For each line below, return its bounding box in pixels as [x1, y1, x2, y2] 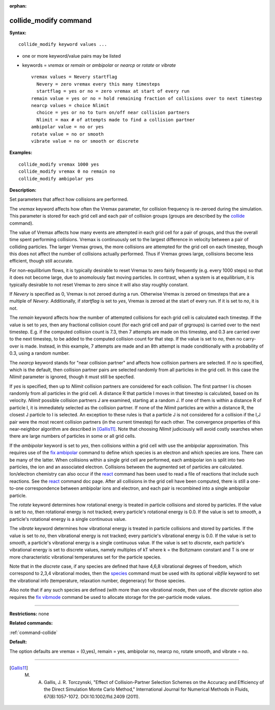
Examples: [9, 149, 33, 155]
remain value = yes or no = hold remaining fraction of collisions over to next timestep [31, 95, 262, 101]
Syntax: [9, 30, 26, 36]
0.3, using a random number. [9, 350, 70, 356]
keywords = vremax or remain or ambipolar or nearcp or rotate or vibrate [22, 62, 176, 68]
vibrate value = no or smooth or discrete [31, 138, 139, 144]
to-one [9, 485, 24, 491]
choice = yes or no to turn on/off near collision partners [36, 110, 190, 116]
